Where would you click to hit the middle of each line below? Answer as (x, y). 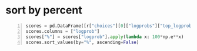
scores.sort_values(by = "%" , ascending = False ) (82, 42)
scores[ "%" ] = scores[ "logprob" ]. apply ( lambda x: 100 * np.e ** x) (105, 37)
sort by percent (44, 10)
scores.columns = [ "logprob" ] (63, 31)
